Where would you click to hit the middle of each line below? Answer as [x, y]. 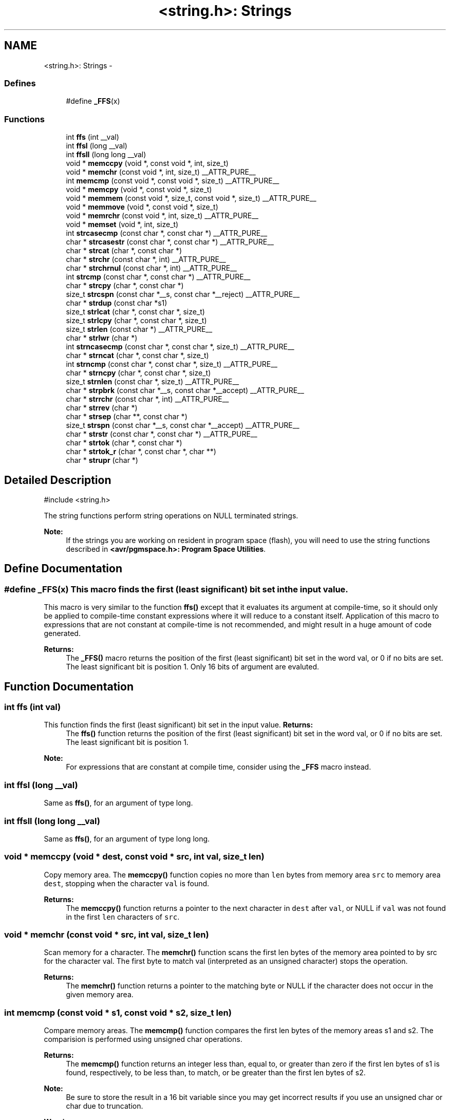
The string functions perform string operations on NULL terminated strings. [171, 515]
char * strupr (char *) [102, 460]
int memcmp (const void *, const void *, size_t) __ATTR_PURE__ [173, 181]
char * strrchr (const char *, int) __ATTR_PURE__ [147, 399]
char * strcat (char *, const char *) [124, 251]
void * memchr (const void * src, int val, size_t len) [107, 935]
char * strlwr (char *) [102, 338]
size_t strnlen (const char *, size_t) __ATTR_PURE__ [153, 382]
